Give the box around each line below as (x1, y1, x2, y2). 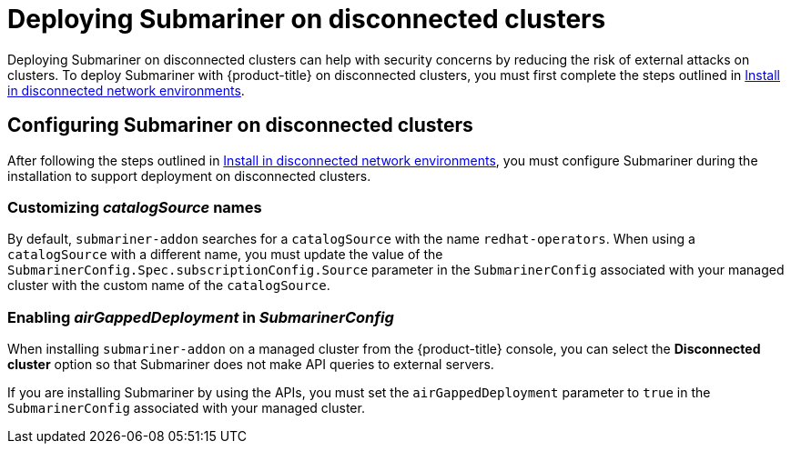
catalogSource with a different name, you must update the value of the (7, 246, 443, 263)
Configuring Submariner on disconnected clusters (7, 114, 473, 137)
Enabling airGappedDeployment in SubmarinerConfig (7, 307, 394, 326)
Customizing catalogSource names (7, 197, 262, 216)
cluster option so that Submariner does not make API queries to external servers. (7, 356, 494, 373)
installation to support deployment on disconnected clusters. (7, 167, 371, 184)
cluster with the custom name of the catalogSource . (7, 277, 330, 294)
